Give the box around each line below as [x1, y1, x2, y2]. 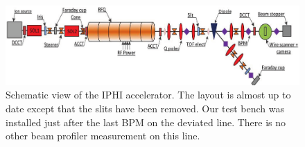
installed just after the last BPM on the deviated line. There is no [6, 114, 286, 129]
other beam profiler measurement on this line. [6, 128, 200, 143]
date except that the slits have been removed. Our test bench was [6, 101, 285, 115]
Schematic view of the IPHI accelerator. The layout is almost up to [6, 87, 291, 102]
